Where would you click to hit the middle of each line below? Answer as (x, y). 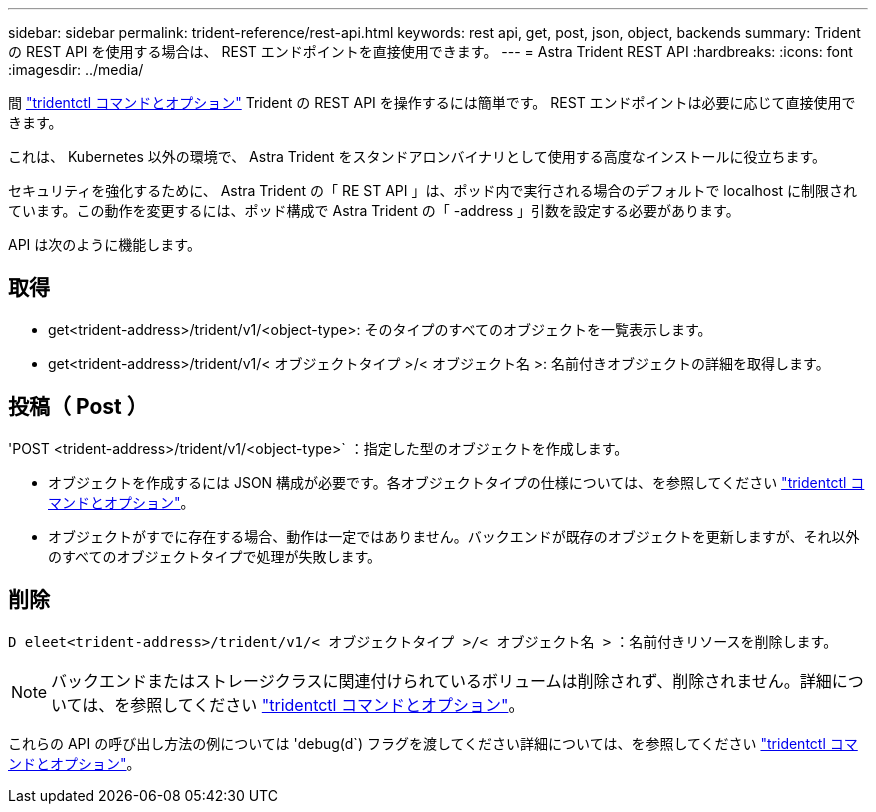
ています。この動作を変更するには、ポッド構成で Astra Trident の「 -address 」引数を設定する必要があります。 (374, 210)
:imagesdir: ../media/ (76, 69)
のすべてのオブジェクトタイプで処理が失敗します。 (215, 556)
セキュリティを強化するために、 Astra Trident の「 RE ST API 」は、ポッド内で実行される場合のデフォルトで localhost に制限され (433, 190)
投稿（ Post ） (78, 407)
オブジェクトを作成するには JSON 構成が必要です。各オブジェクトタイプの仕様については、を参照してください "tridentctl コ (456, 482)
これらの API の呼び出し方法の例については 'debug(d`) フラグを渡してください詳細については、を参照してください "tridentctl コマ (433, 743)
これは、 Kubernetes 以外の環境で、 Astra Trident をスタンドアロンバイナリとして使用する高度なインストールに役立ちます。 (417, 156)
